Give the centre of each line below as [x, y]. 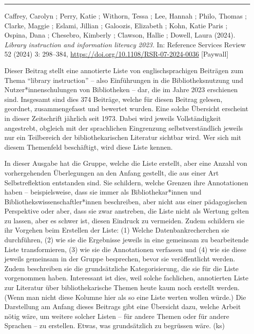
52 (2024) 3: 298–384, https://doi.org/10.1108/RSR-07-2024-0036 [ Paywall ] [117, 54]
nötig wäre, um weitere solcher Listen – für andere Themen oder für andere [117, 316]
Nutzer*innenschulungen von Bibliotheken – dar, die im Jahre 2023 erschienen [121, 89]
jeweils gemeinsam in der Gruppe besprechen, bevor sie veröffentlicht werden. [120, 259]
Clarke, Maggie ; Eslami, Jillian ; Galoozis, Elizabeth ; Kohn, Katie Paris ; [116, 25]
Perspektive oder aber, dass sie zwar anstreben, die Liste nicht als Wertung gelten [127, 211]
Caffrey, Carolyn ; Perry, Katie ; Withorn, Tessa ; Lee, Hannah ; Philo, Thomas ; [126, 16]
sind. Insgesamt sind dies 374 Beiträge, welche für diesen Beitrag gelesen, [114, 99]
